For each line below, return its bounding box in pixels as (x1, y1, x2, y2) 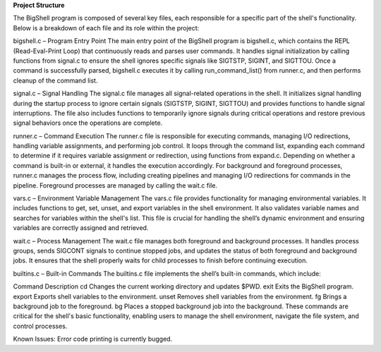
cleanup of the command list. (13, 76, 98, 85)
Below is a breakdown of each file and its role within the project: (13, 23, 200, 32)
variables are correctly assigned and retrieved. (13, 224, 149, 232)
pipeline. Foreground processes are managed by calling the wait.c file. (13, 181, 218, 190)
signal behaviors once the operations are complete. (13, 119, 163, 127)
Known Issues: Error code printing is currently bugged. (13, 335, 173, 344)
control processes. (13, 322, 68, 330)
